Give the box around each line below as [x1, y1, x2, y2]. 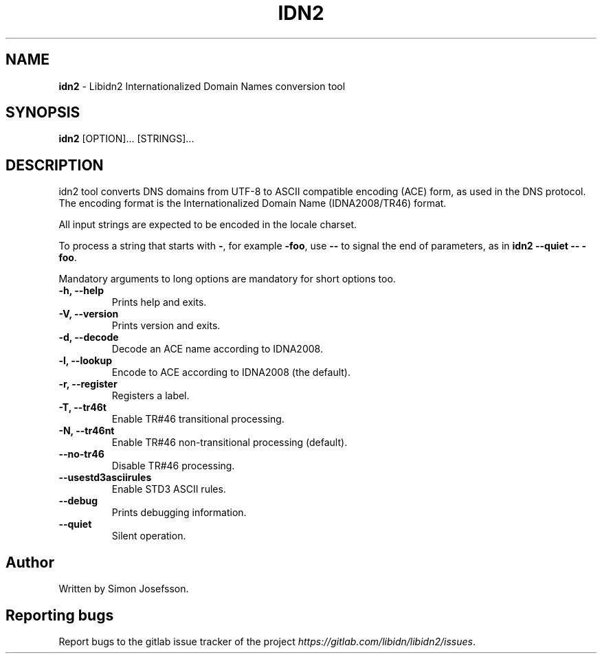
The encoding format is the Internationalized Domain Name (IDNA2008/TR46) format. [58, 197, 447, 210]
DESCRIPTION [5, 156, 104, 174]
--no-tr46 [58, 448, 104, 460]
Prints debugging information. [111, 506, 247, 519]
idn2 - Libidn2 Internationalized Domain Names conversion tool [58, 80, 346, 92]
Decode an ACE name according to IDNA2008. [111, 343, 323, 355]
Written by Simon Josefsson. [58, 583, 189, 595]
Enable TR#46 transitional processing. [111, 413, 285, 425]
